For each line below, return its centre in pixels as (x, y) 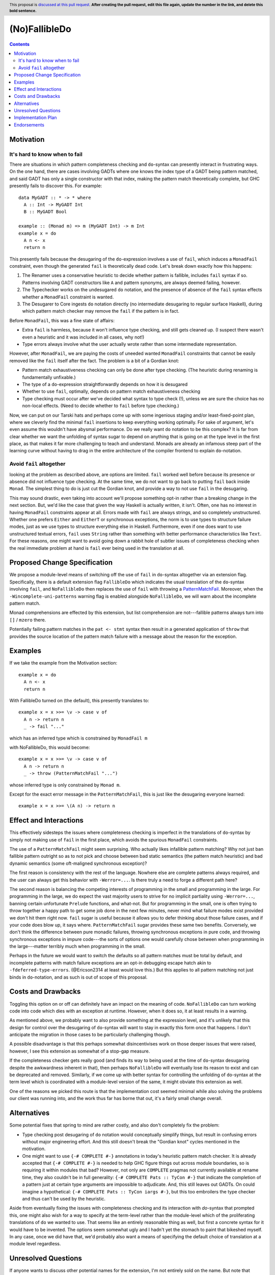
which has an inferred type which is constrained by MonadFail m (78, 738)
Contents (20, 44)
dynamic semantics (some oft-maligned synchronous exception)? (78, 863)
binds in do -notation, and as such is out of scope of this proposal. (78, 977)
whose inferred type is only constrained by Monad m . (65, 785)
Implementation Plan (35, 118)
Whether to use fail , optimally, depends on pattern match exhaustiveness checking (111, 391)
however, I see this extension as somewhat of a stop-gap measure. (80, 1051)
